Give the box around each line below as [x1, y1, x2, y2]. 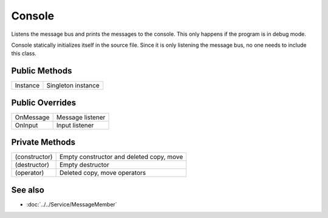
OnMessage [15, 113, 50, 121]
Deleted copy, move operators [59, 169, 146, 177]
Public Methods [11, 66, 72, 76]
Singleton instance [46, 81, 100, 90]
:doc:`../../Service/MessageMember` [26, 200, 118, 208]
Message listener [56, 113, 106, 121]
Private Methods [11, 137, 76, 148]
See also [11, 185, 45, 195]
